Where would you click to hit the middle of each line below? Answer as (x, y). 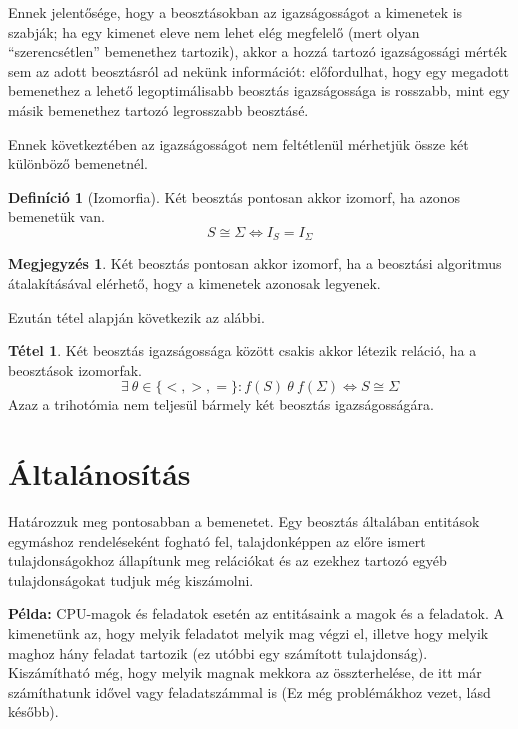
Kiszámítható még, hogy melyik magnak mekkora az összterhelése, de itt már (245, 672)
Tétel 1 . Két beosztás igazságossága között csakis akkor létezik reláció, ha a (242, 350)
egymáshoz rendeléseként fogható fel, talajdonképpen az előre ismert (217, 540)
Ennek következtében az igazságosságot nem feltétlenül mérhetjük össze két (238, 143)
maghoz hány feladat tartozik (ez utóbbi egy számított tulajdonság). (218, 652)
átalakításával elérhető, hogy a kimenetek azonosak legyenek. (194, 282)
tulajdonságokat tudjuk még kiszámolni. (131, 579)
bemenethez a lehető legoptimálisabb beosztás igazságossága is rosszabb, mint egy (259, 90)
